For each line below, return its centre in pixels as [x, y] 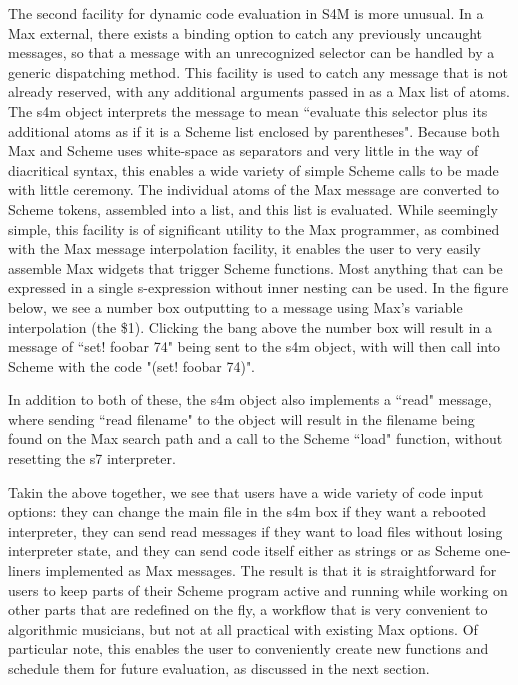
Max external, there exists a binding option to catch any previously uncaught [245, 32]
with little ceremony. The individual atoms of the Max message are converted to [254, 189]
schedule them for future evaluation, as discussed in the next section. [219, 668]
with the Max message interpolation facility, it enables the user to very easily [244, 248]
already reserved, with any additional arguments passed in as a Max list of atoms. [259, 91]
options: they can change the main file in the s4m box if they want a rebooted [247, 511]
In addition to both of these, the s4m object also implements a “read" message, [250, 399]
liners [24, 570]
